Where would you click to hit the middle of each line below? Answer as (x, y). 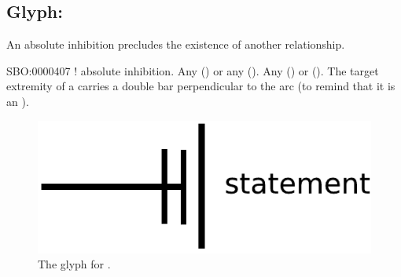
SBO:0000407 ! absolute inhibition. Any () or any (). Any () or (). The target (193, 70)
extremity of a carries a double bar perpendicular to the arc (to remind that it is (201, 86)
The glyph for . (74, 264)
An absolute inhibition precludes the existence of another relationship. (176, 44)
